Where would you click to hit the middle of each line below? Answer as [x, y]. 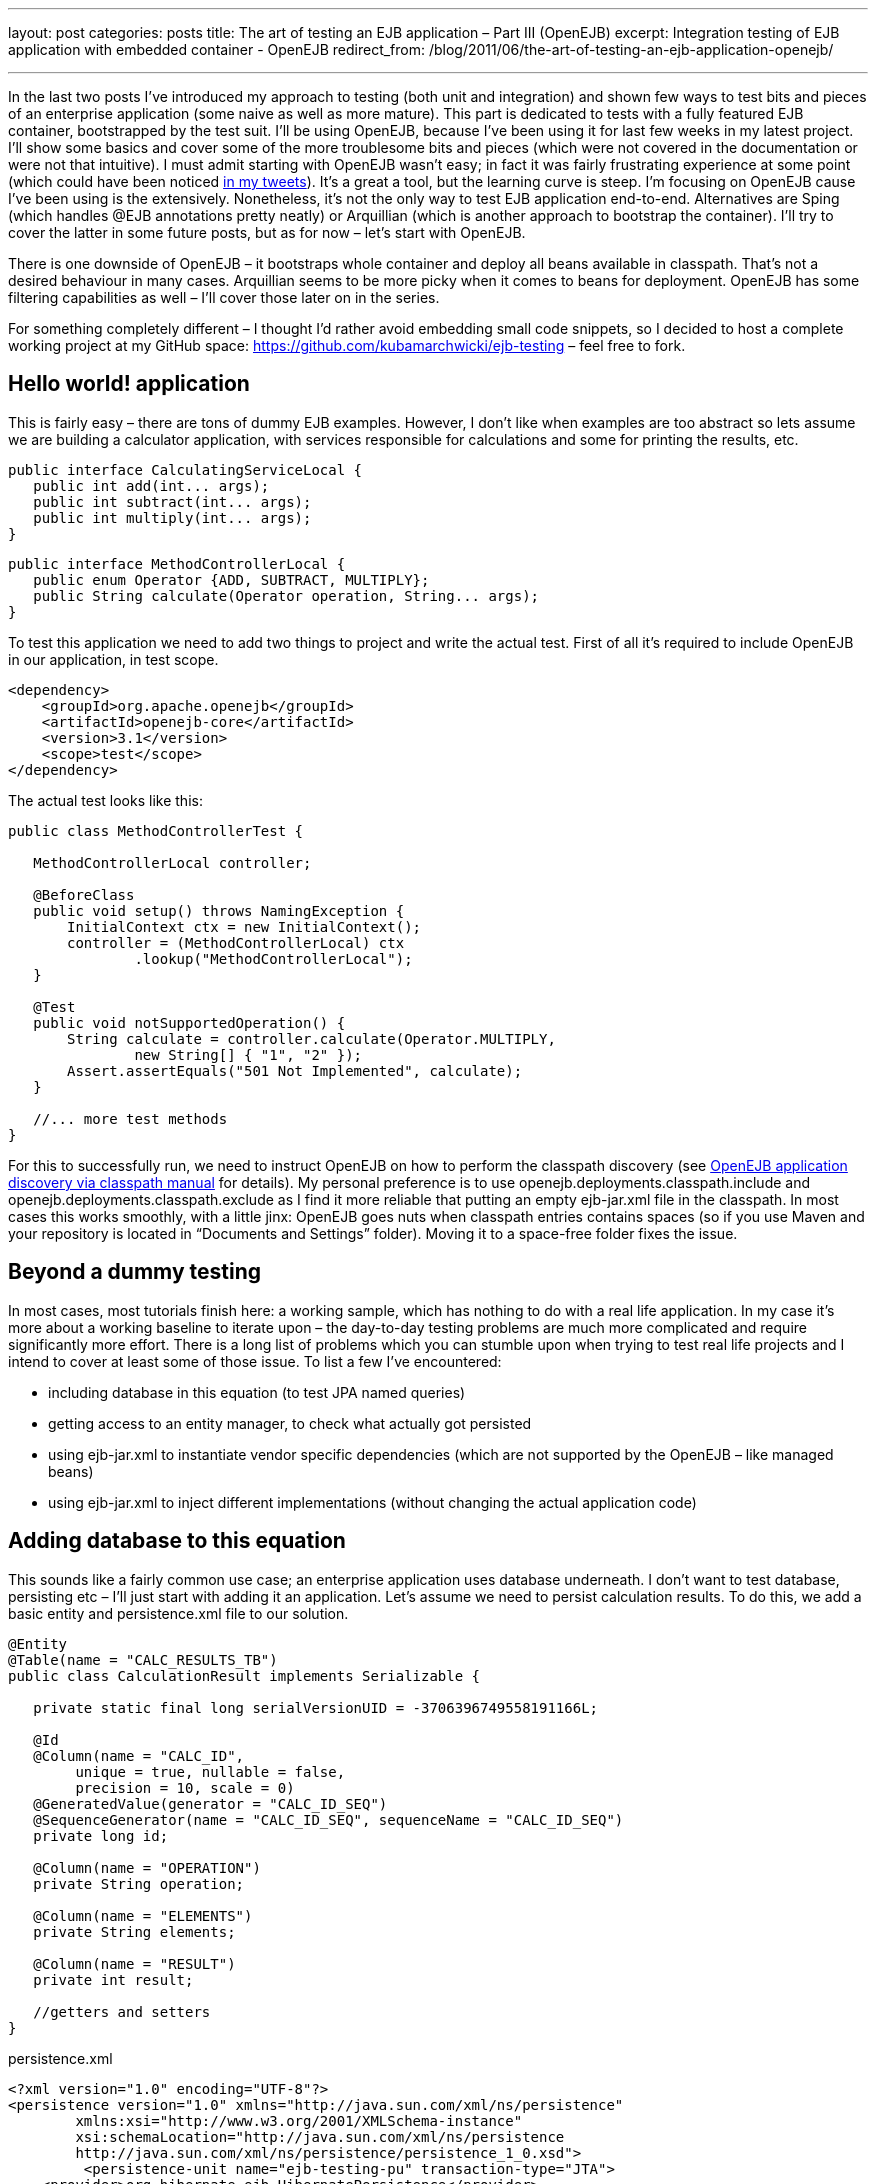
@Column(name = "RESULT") [134, 1963]
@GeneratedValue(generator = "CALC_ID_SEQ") [210, 1803]
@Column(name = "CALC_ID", [139, 1755]
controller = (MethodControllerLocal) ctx [236, 942]
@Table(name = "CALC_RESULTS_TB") [143, 1659]
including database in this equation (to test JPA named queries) [257, 1392]
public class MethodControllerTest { [156, 830]
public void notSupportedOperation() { [189, 1022]
